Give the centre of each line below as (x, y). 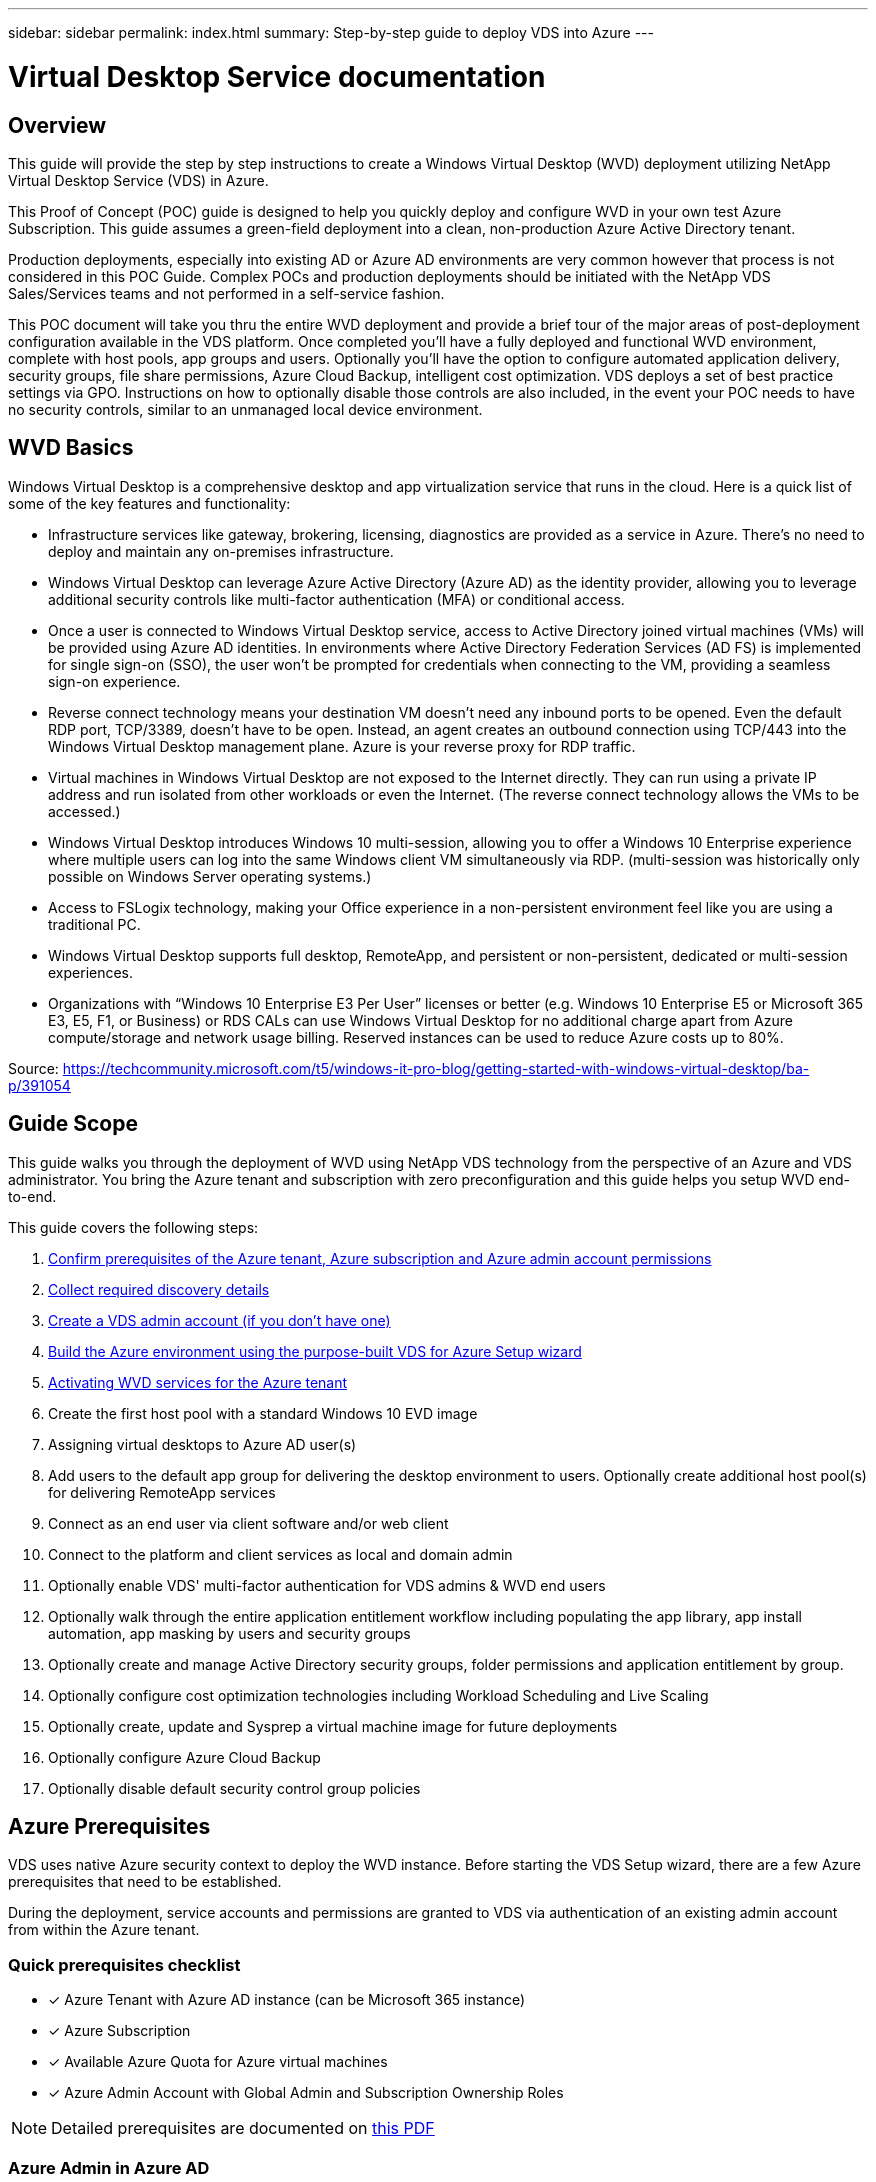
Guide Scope (73, 1124)
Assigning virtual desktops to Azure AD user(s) (202, 1444)
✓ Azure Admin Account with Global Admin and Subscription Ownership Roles (306, 2093)
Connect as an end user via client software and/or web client (248, 1523)
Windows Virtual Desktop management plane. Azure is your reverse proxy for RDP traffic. (342, 746)
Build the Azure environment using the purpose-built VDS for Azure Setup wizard (315, 1351)
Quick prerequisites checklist (124, 1964)
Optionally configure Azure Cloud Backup (184, 1757)
